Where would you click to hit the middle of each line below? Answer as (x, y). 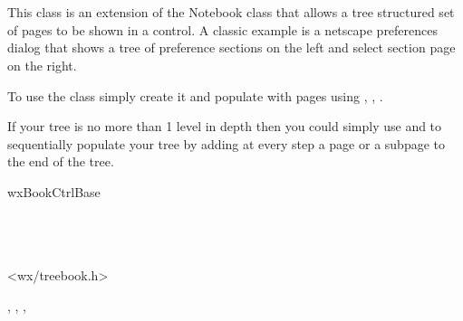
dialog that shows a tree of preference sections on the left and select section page (231, 47)
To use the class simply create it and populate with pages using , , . (195, 95)
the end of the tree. (61, 161)
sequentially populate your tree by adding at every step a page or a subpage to (226, 143)
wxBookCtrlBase (54, 191)
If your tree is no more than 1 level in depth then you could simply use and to (225, 126)
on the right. (42, 65)
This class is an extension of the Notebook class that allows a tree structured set (231, 12)
